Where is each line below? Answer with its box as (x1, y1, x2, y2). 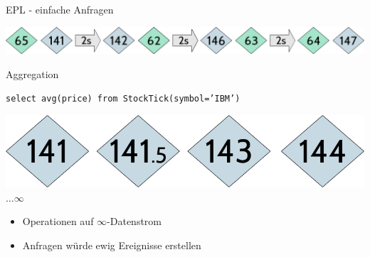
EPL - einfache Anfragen (6, 2, 114, 16)
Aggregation (6, 66, 59, 81)
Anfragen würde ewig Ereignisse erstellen (22, 237, 201, 252)
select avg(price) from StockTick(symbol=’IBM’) (6, 94, 240, 104)
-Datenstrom (107, 214, 162, 229)
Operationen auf (22, 214, 94, 229)
